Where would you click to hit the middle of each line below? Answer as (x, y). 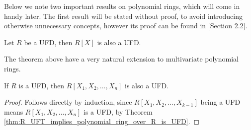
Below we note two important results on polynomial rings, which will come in (122, 6)
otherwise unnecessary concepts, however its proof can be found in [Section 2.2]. (126, 26)
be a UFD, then (48, 42)
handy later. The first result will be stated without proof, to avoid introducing (123, 16)
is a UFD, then (42, 85)
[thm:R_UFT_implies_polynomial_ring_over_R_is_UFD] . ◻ (102, 121)
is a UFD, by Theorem (118, 111)
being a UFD (220, 102)
